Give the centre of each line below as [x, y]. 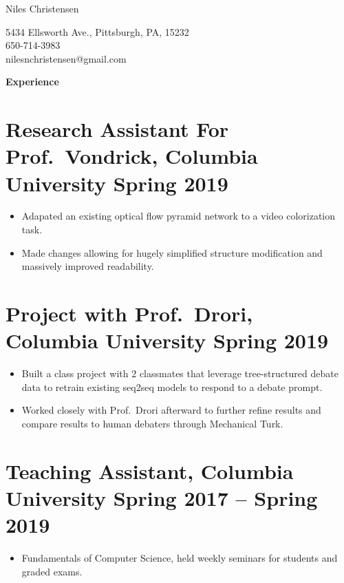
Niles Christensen [42, 8]
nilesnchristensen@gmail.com [66, 58]
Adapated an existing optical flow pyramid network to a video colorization [179, 216]
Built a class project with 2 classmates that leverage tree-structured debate [180, 373]
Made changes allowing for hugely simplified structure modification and [172, 252]
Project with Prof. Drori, [129, 314]
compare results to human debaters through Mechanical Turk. [152, 423]
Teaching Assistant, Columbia [150, 470]
